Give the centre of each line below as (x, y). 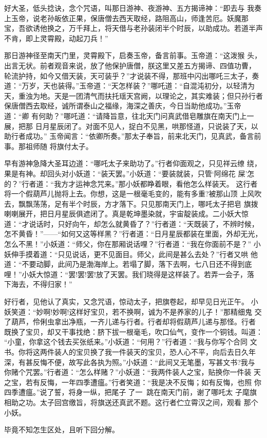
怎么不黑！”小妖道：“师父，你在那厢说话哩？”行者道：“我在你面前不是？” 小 (132, 244)
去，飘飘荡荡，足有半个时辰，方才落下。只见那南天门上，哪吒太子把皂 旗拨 (131, 203)
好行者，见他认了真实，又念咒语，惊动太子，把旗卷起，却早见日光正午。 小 (131, 302)
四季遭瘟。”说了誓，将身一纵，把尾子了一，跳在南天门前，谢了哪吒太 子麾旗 (131, 392)
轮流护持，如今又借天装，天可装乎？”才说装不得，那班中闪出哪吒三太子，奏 (132, 75)
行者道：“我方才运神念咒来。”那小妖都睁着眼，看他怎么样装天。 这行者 (140, 183)
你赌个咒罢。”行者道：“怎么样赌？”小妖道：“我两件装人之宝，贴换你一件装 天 (133, 372)
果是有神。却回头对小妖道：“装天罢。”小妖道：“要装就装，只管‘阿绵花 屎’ (126, 173)
